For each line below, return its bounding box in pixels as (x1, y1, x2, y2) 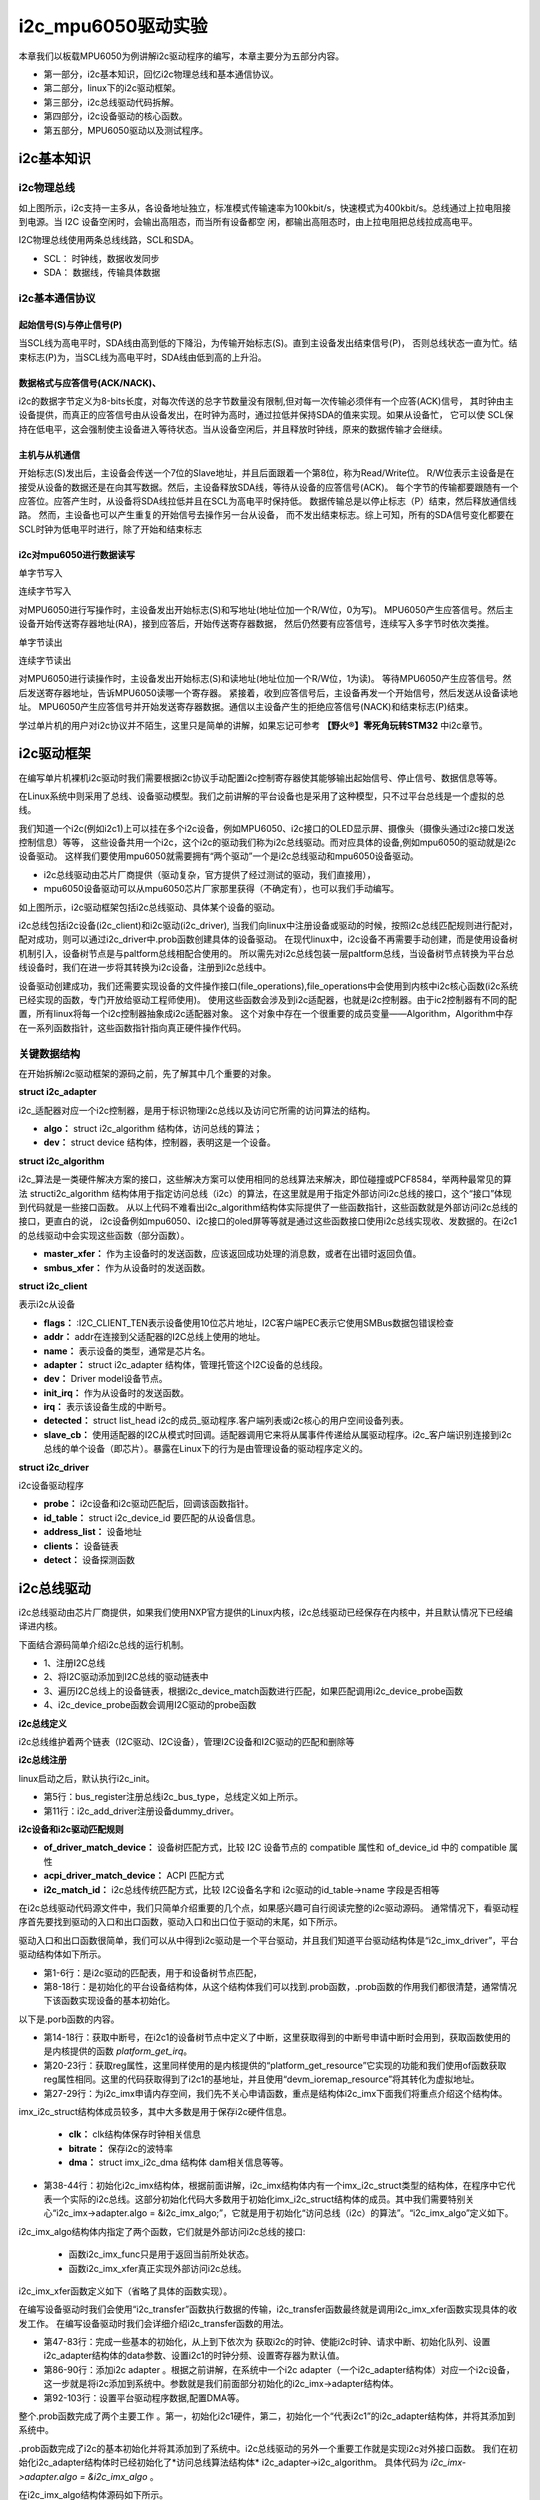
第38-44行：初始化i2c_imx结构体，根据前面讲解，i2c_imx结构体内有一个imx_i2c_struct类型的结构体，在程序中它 (43, 2179, 507, 2191)
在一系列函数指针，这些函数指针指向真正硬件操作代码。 (18, 1021, 247, 1034)
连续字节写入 (18, 585, 72, 597)
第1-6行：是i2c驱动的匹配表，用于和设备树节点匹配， (43, 1966, 262, 1979)
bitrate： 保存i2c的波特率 (68, 2142, 174, 2154)
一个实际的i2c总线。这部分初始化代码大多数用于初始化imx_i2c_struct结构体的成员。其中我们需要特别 (51, 2193, 466, 2205)
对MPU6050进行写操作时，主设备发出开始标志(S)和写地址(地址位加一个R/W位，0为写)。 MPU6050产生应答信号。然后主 (18, 603, 514, 615)
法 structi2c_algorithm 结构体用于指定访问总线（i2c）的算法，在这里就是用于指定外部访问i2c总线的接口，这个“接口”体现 (18, 1187, 512, 1199)
